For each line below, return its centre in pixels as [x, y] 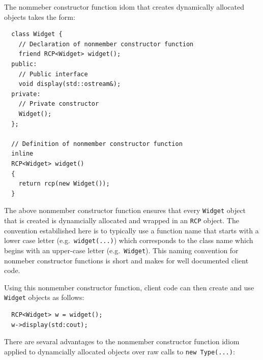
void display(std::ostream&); [70, 84]
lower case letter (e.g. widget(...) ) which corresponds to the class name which [129, 240]
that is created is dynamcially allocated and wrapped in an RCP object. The [122, 220]
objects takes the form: [40, 17]
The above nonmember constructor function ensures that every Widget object [125, 210]
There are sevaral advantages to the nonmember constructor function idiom [122, 341]
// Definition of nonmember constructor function [97, 144]
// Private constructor [59, 104]
